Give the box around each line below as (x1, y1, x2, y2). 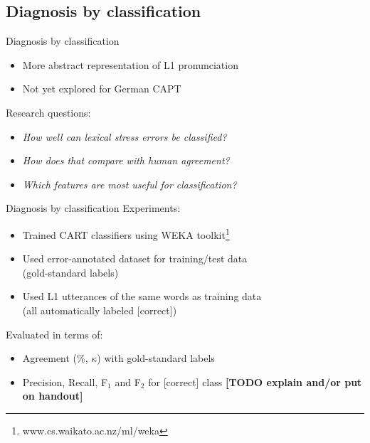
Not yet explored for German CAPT (22, 81, 181, 96)
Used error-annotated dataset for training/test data (22, 251, 248, 266)
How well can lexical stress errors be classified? (22, 129, 227, 144)
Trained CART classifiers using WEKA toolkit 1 (22, 225, 230, 242)
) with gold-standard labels (97, 351, 215, 365)
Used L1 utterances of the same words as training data (22, 289, 262, 304)
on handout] (22, 388, 83, 403)
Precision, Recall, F (22, 374, 108, 389)
